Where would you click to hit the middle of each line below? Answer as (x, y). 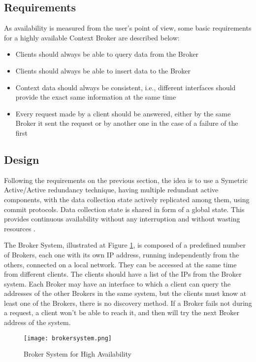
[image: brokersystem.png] (68, 338)
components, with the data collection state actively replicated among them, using (127, 199)
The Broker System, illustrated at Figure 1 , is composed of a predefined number (125, 245)
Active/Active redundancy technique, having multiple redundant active (111, 190)
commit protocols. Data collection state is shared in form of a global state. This (124, 209)
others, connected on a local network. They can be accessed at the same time (120, 264)
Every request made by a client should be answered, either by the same (123, 113)
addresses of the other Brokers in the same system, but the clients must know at (125, 293)
